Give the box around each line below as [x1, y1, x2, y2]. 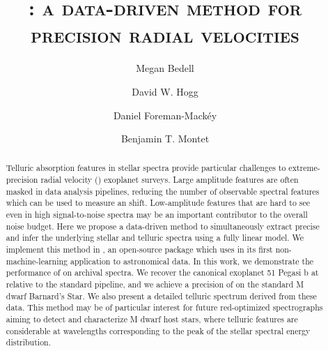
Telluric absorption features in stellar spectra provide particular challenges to [6, 162, 286, 174]
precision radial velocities [31, 20, 299, 49]
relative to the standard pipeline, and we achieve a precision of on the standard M [6, 278, 304, 290]
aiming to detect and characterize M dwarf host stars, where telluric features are [6, 313, 298, 325]
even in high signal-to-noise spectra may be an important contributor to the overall [6, 209, 308, 221]
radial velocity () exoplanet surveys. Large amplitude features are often [40, 174, 299, 186]
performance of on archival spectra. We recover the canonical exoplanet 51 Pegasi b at [6, 267, 319, 278]
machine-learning [6, 255, 68, 267]
